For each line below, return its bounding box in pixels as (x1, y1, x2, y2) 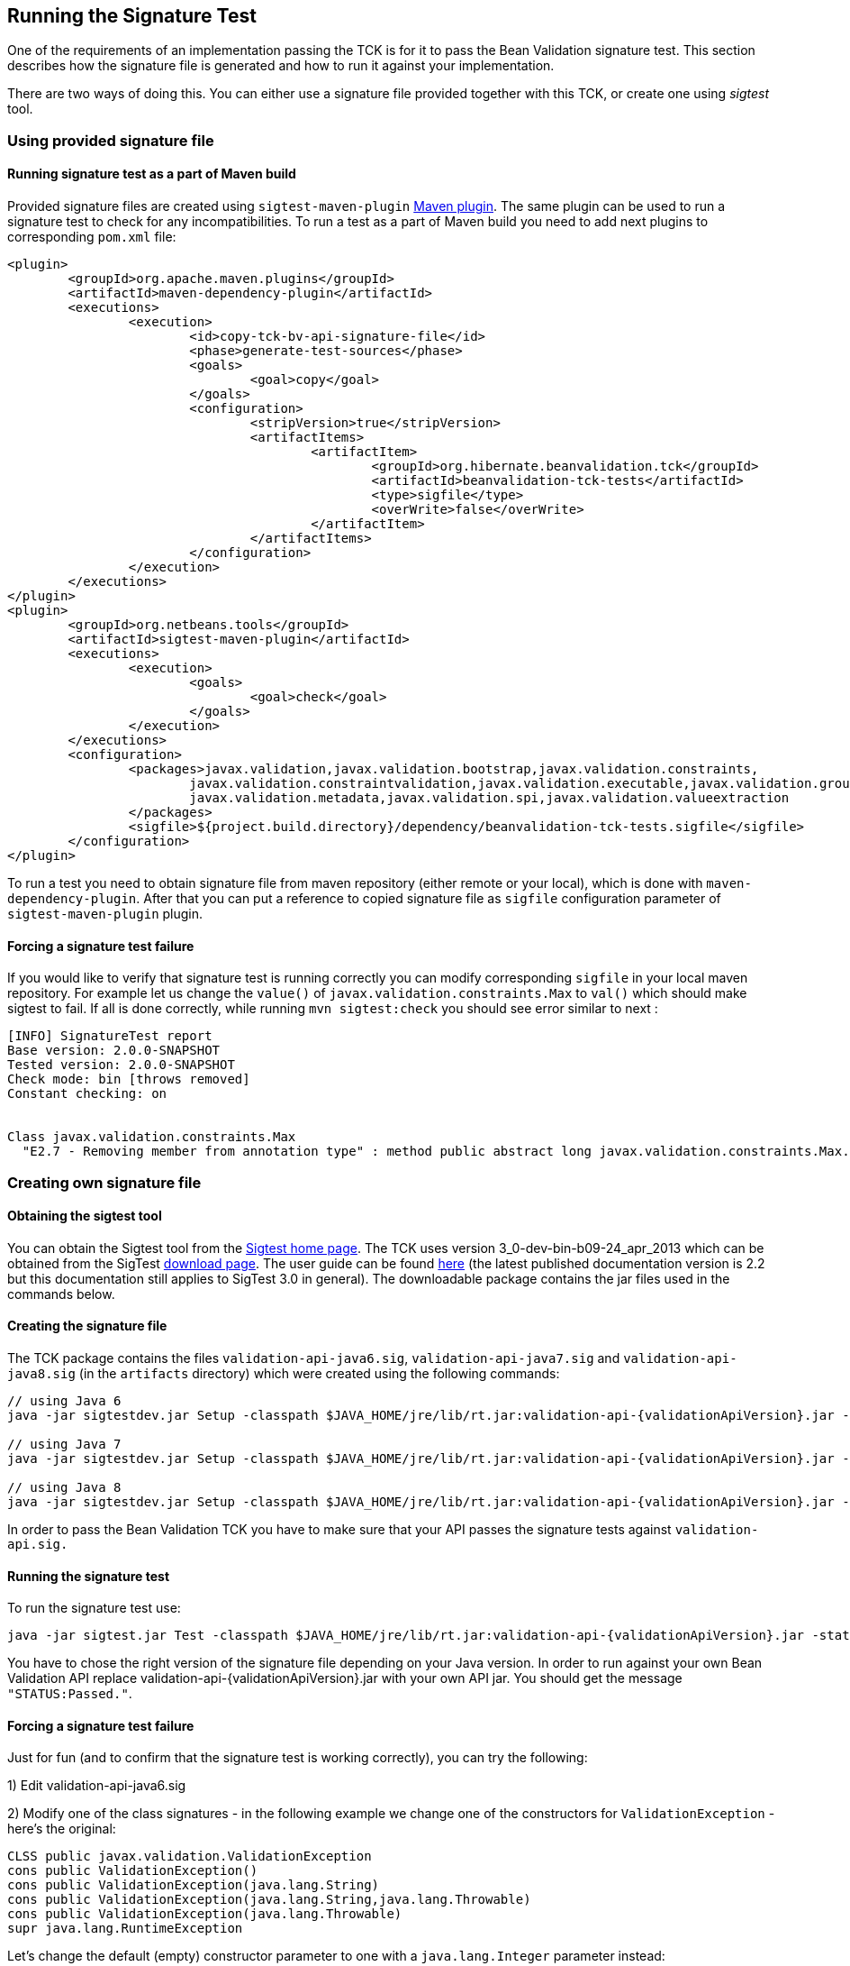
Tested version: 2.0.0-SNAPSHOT (7, 1057, 235, 1073)
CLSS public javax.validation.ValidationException (7, 1849, 372, 1864)
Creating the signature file (7, 1318, 167, 1334)
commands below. (7, 1285, 115, 1302)
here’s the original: (7, 1821, 116, 1837)
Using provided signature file (7, 131, 214, 150)
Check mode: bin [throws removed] (7, 1072, 250, 1087)
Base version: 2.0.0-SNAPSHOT (7, 1043, 221, 1058)
